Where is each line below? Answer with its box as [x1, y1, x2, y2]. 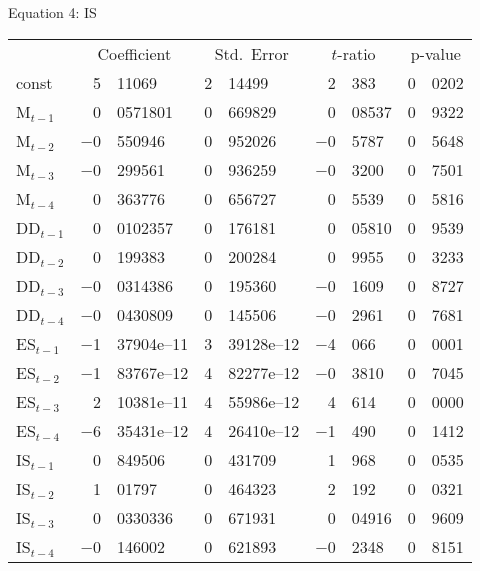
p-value [410, 41, 461, 65]
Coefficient [97, 41, 172, 65]
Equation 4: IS [8, 2, 97, 22]
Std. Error [214, 41, 289, 65]
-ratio [337, 41, 376, 65]
